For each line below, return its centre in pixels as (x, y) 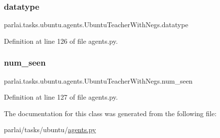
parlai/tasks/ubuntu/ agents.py (50, 129)
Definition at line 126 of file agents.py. (61, 41)
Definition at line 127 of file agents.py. (61, 97)
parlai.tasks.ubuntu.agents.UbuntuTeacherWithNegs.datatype (96, 25)
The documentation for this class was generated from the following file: (110, 113)
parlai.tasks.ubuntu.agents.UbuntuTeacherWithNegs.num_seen (98, 80)
